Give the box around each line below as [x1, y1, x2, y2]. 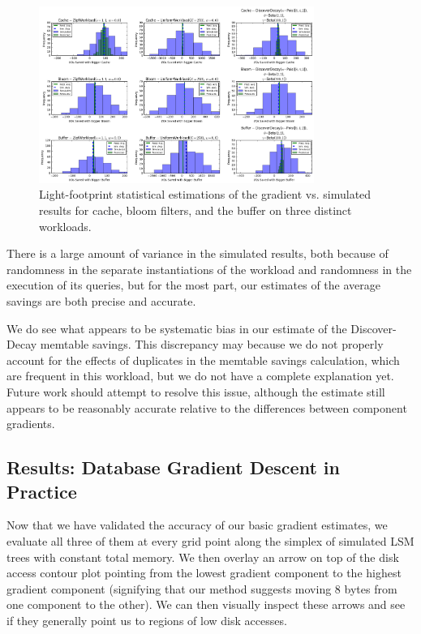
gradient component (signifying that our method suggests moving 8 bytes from [6, 580, 397, 597]
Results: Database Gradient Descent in [6, 455, 340, 480]
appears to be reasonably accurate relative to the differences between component [6, 399, 407, 416]
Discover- [350, 319, 397, 336]
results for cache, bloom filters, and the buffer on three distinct [39, 202, 352, 219]
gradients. [6, 415, 55, 432]
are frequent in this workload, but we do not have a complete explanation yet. [6, 367, 394, 384]
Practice [6, 478, 77, 503]
